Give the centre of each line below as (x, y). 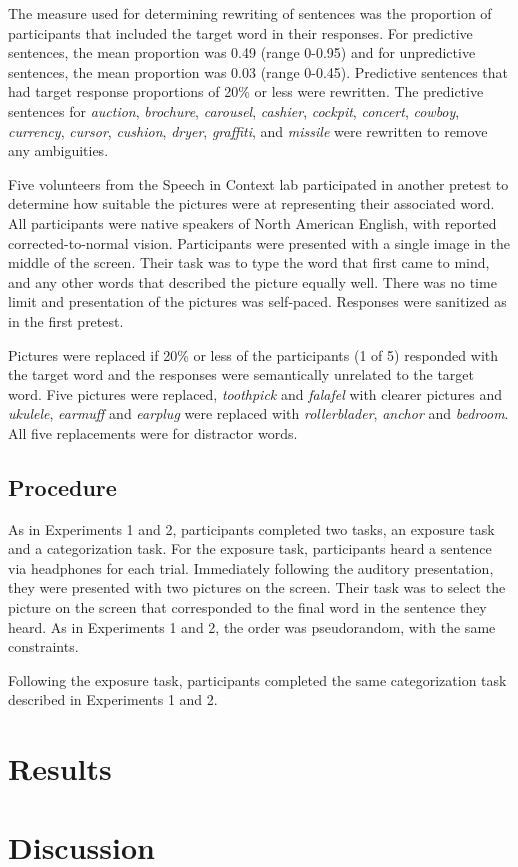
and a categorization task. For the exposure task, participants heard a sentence (250, 548)
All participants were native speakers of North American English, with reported (252, 222)
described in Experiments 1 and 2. (113, 699)
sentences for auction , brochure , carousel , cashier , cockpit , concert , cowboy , (234, 110)
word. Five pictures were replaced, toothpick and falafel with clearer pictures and (255, 393)
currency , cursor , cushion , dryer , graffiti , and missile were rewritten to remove (248, 130)
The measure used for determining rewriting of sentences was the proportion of (250, 13)
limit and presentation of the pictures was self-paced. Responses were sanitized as (257, 301)
